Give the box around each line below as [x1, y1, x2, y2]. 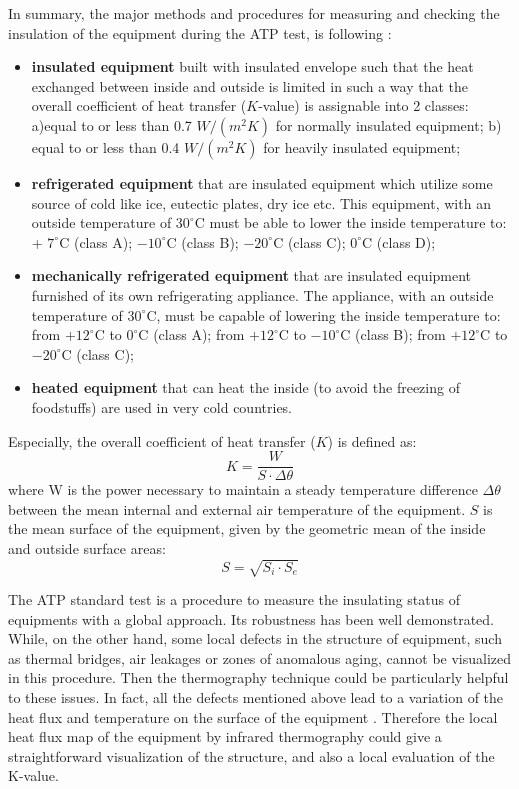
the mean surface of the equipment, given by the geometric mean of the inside [8, 518, 486, 539]
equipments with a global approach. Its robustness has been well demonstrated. [8, 608, 494, 629]
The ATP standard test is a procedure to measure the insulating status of [8, 589, 460, 610]
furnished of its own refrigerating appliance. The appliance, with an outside [31, 284, 494, 305]
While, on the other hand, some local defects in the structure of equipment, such [8, 628, 502, 649]
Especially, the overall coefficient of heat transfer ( [8, 430, 316, 451]
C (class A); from [138, 324, 245, 345]
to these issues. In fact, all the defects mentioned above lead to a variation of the [8, 687, 504, 708]
